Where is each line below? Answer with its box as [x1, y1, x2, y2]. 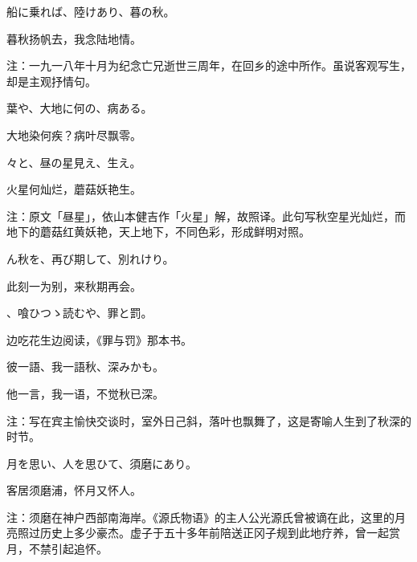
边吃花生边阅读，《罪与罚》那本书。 [6, 331, 192, 348]
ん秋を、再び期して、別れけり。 [6, 250, 174, 267]
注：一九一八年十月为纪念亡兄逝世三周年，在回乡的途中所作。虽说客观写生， [6, 57, 411, 74]
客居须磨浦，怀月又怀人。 [6, 482, 141, 499]
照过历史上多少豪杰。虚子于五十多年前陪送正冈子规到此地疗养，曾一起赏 [17, 524, 400, 541]
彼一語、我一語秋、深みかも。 [6, 358, 164, 375]
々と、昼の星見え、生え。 [6, 153, 141, 170]
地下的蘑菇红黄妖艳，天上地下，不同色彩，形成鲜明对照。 [6, 223, 310, 240]
